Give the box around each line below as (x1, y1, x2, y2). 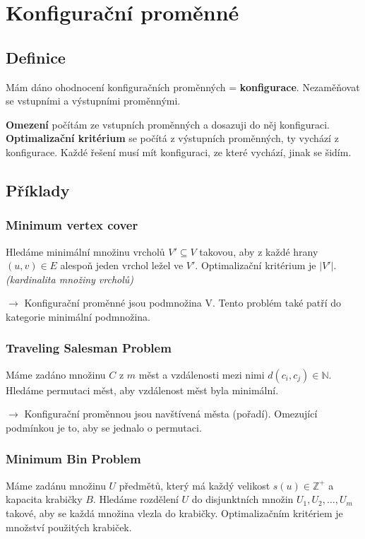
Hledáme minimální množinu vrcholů (6, 244, 165, 259)
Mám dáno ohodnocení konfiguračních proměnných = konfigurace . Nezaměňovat (6, 79, 360, 94)
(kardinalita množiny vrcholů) (6, 271, 134, 286)
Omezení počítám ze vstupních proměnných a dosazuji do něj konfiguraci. (6, 117, 330, 131)
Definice (6, 46, 66, 68)
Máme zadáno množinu (6, 367, 106, 381)
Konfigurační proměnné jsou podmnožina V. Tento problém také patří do (24, 295, 342, 310)
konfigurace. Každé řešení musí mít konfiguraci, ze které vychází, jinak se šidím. (6, 144, 352, 159)
